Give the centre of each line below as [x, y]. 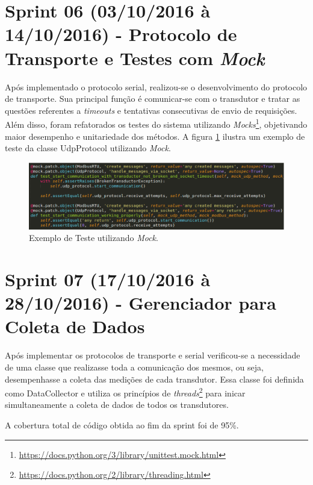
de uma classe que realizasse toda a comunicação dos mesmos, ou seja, [134, 367]
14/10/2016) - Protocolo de [121, 34]
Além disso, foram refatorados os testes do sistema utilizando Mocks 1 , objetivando [156, 123]
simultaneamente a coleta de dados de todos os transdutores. [117, 405]
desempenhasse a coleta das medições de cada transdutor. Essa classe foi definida [154, 379]
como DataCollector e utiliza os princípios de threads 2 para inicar [125, 392]
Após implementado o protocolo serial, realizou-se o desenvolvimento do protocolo [156, 86]
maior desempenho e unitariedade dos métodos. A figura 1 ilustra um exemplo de [155, 136]
